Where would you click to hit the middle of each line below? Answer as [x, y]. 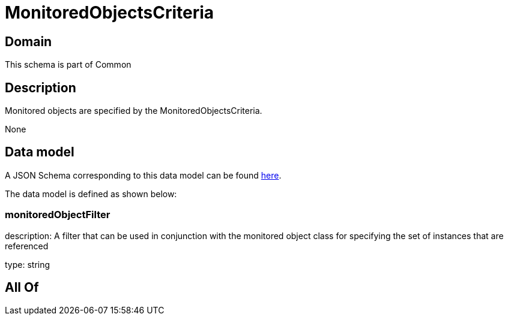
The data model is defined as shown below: [91, 194]
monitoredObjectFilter [58, 215]
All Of [22, 288]
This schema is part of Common [68, 65]
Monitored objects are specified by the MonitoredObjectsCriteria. [134, 111]
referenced [27, 246]
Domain [29, 41]
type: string [28, 264]
